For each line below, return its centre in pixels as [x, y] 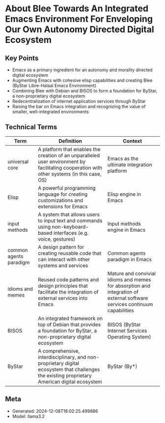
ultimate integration [130, 164]
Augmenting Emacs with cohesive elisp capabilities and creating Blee [82, 80]
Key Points [22, 58]
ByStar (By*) [122, 366]
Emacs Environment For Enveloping [79, 19]
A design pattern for [61, 247]
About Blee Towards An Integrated [77, 9]
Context [132, 141]
